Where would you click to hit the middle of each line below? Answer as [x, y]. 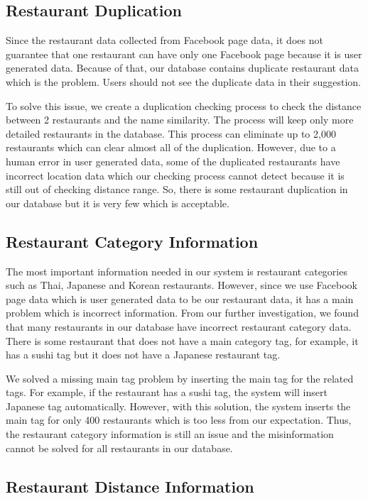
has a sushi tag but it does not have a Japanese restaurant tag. [143, 355]
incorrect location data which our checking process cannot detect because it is [175, 175]
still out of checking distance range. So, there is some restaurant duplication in [177, 189]
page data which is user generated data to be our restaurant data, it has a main [180, 298]
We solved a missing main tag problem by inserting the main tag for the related [180, 378]
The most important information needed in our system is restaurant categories [177, 271]
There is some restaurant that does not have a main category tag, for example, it [182, 340]
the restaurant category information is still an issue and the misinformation [170, 434]
